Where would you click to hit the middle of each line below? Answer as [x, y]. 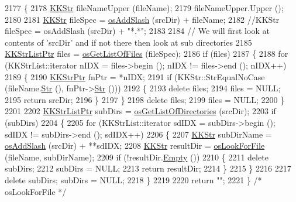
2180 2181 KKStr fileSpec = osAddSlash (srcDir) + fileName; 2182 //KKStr [142, 19]
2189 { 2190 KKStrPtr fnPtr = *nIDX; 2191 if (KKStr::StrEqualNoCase [135, 76]
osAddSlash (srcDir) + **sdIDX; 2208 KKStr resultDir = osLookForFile [135, 145]
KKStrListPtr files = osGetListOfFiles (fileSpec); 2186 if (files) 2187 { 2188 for [147, 54]
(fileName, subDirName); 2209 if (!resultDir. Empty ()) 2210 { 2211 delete [137, 157]
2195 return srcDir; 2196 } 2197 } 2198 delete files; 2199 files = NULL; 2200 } [145, 99]
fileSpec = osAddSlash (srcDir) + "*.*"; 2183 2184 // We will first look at [137, 31]
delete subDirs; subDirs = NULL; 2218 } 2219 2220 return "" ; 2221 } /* [133, 179]
